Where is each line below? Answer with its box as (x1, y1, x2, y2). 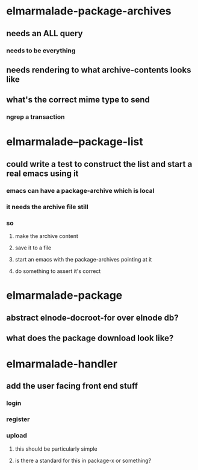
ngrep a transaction (6, 113, 65, 121)
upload (6, 431, 27, 440)
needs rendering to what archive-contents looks (6, 64, 191, 75)
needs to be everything (6, 46, 76, 55)
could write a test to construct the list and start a (6, 158, 193, 169)
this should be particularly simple (14, 445, 97, 453)
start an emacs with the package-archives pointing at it (14, 255, 152, 263)
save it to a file (14, 244, 52, 251)
